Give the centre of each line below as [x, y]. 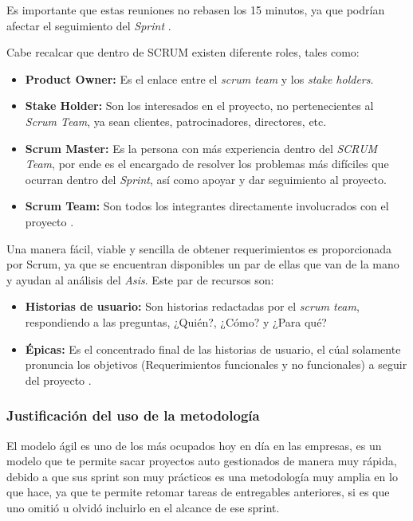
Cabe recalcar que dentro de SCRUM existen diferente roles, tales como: [183, 52]
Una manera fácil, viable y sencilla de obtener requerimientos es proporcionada [199, 248]
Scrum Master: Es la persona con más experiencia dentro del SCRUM [201, 148]
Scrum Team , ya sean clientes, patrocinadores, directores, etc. [176, 121]
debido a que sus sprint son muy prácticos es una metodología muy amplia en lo [202, 476]
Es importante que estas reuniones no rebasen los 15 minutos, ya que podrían [196, 10]
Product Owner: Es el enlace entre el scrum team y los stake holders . [199, 78]
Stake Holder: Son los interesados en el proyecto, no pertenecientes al [199, 106]
